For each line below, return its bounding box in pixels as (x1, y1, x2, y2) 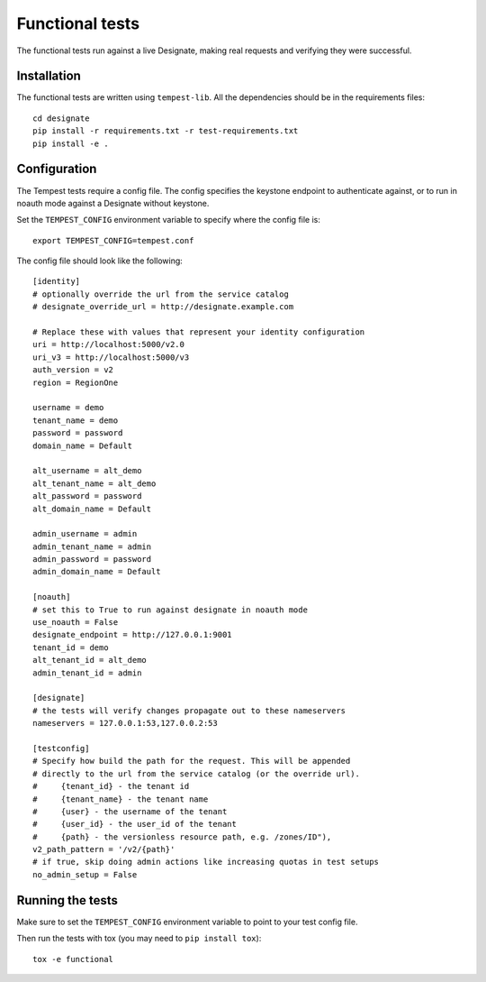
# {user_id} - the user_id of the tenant (32, 819, 238, 830)
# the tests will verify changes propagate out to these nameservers (32, 705, 346, 716)
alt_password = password (32, 491, 142, 501)
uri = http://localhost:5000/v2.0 (32, 339, 184, 350)
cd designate (32, 113, 90, 124)
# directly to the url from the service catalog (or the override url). (32, 768, 360, 779)
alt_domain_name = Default (32, 503, 152, 514)
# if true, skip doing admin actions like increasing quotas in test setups (32, 857, 380, 867)
